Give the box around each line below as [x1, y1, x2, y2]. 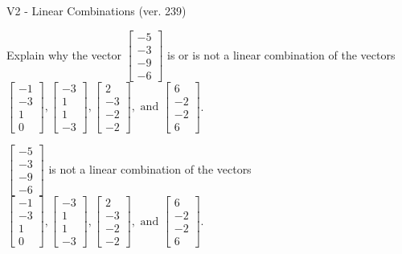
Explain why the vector [6, 46, 121, 63]
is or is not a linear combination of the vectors [167, 46, 396, 63]
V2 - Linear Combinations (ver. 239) [6, 2, 187, 18]
